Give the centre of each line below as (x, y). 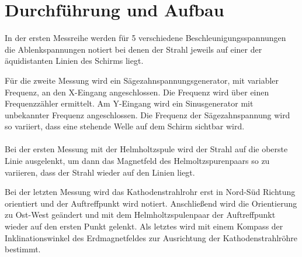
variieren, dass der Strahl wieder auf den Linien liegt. (100, 172)
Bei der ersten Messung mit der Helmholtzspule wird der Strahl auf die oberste (146, 149)
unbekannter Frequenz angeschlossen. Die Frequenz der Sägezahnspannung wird (147, 114)
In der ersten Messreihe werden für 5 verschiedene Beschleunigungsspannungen (145, 38)
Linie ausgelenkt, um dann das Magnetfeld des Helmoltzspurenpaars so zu (137, 161)
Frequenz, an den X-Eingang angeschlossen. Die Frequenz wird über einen (137, 92)
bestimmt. (23, 249)
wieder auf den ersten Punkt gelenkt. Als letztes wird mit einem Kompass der (144, 226)
